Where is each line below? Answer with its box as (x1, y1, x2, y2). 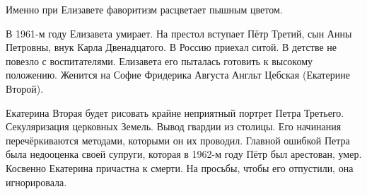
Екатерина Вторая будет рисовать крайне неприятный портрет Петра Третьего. (6, 105, 344, 120)
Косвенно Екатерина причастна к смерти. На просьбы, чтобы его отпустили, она (6, 160, 354, 175)
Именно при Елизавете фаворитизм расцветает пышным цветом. (6, 2, 283, 16)
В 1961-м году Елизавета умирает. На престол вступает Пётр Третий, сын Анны (6, 25, 352, 40)
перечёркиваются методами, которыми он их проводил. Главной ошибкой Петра (6, 132, 350, 147)
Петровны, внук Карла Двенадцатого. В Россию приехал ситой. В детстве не (6, 40, 337, 55)
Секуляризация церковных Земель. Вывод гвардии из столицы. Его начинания (6, 119, 342, 134)
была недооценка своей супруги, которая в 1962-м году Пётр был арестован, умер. (6, 147, 362, 161)
